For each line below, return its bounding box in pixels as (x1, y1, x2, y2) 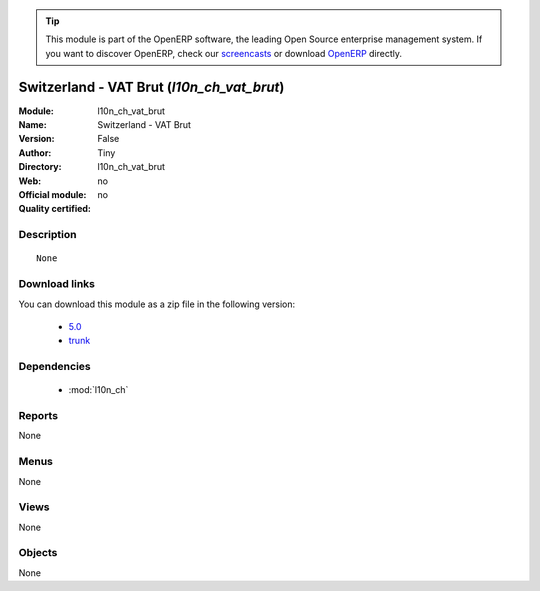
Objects (18, 546, 58, 560)
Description (18, 228, 77, 242)
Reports (18, 409, 59, 423)
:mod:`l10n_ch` (68, 384, 129, 396)
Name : (18, 119, 47, 131)
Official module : (18, 189, 87, 201)
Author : (18, 146, 52, 159)
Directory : (18, 161, 62, 173)
